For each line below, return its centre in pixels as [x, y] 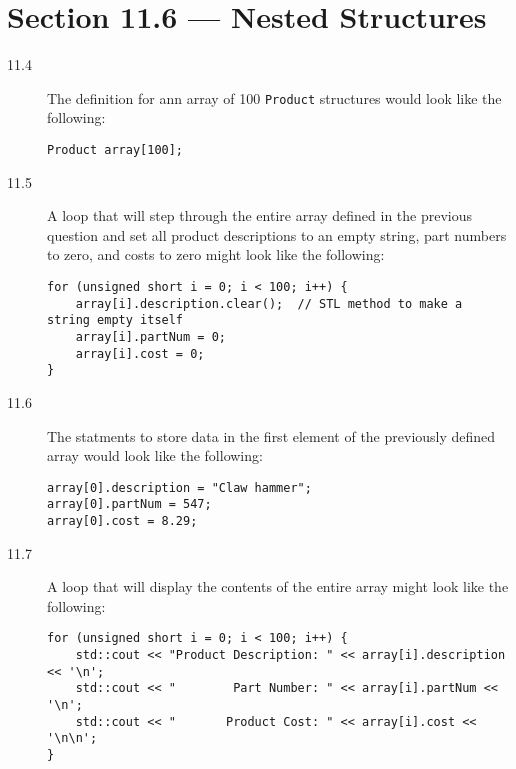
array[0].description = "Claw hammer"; [179, 487]
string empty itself [115, 320]
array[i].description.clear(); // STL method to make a [269, 303]
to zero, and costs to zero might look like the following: [216, 254]
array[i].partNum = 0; [150, 336]
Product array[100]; [115, 149]
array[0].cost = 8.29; [122, 521]
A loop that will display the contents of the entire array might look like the [278, 586]
